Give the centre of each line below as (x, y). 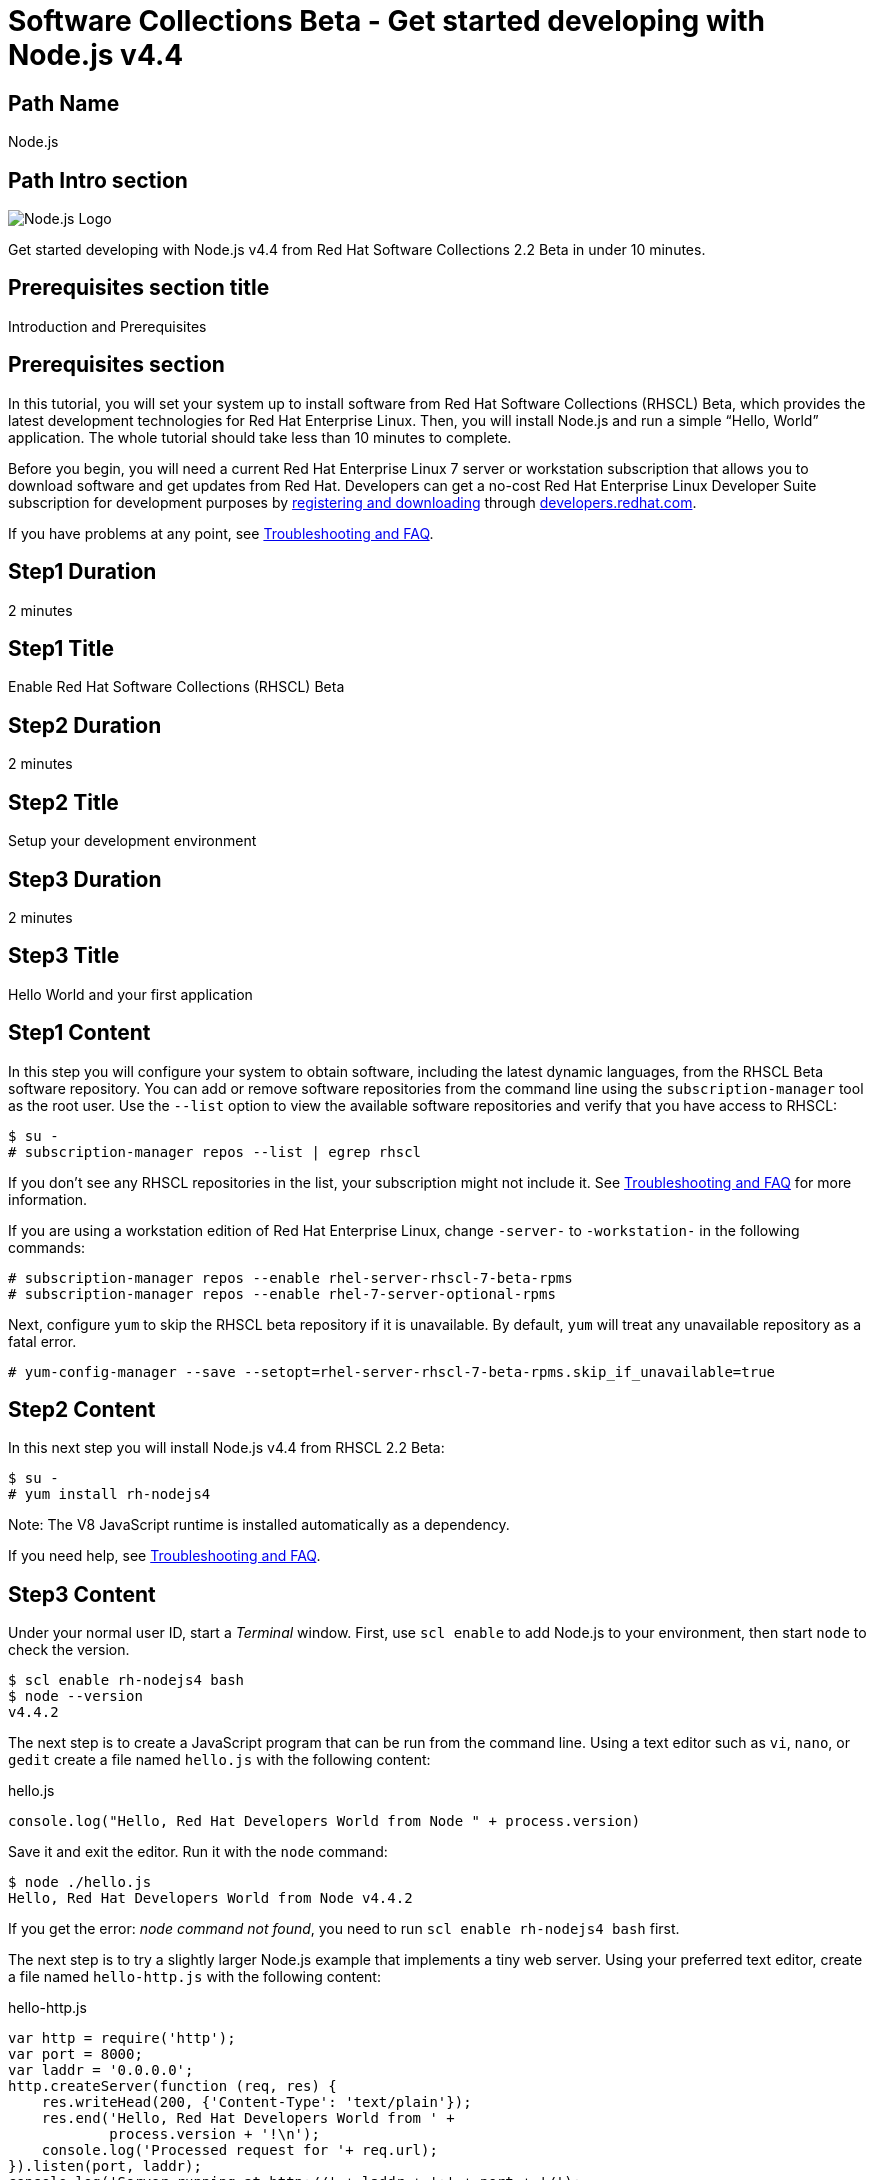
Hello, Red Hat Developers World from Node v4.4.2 (210, 1898)
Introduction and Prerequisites (107, 326)
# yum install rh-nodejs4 (109, 1494)
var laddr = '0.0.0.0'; (101, 2070)
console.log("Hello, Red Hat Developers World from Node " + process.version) (324, 1821)
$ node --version (75, 1696)
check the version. (69, 1650)
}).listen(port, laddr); (105, 2166)
